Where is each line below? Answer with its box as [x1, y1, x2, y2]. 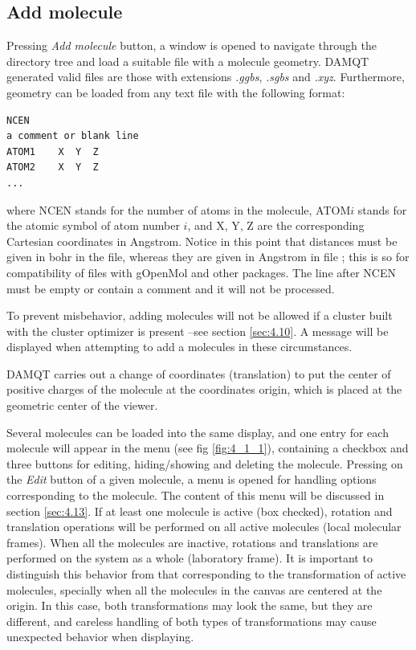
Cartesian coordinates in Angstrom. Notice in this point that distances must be [6, 232, 398, 249]
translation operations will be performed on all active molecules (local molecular [6, 518, 402, 535]
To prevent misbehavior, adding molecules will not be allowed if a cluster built [6, 307, 393, 324]
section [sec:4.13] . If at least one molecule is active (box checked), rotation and [6, 502, 393, 519]
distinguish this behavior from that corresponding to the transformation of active [6, 566, 406, 583]
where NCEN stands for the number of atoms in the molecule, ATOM [6, 201, 351, 218]
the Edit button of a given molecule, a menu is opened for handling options [6, 471, 377, 488]
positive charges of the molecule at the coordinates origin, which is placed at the [6, 381, 402, 398]
